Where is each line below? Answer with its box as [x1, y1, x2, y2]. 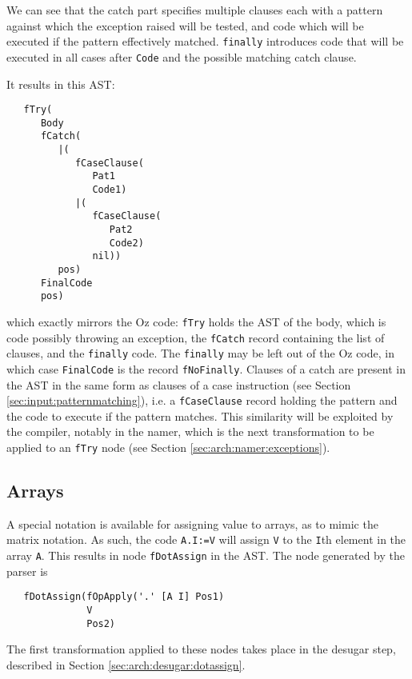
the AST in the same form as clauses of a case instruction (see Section [6, 376, 351, 393]
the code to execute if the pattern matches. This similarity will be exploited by [6, 407, 394, 424]
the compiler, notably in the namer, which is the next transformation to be [6, 423, 374, 440]
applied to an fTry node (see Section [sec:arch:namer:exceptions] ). [6, 439, 330, 455]
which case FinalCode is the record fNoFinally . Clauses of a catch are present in [6, 360, 406, 377]
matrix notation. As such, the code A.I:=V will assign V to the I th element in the [6, 531, 406, 548]
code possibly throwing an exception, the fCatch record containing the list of [6, 329, 385, 345]
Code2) [109, 237, 144, 249]
